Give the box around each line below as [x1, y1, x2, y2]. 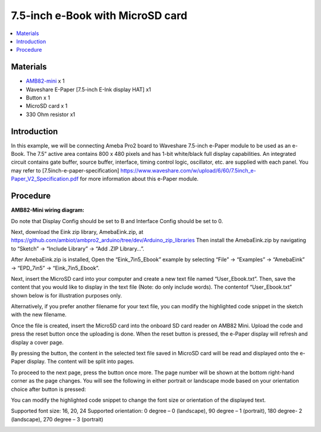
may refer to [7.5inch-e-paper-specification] [11, 167, 119, 174]
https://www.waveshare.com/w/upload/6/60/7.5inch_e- [120, 167, 256, 174]
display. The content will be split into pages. [27, 358, 135, 365]
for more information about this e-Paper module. [80, 176, 199, 183]
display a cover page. [11, 339, 64, 346]
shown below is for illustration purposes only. [11, 292, 122, 299]
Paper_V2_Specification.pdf [11, 176, 79, 183]
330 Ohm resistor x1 [26, 111, 75, 118]
